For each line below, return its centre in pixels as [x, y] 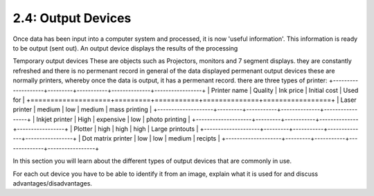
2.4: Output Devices [72, 18]
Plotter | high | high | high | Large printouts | [136, 129]
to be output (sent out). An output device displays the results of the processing [125, 48]
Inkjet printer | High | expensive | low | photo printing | [113, 119]
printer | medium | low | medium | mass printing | [82, 109]
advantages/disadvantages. [53, 184]
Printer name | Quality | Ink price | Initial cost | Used [285, 90]
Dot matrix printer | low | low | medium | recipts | [151, 139]
